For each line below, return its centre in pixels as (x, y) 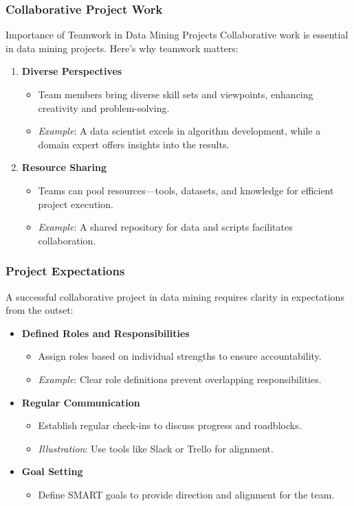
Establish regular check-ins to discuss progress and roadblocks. (170, 425)
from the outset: (40, 310)
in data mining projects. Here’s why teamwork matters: (122, 48)
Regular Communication (81, 402)
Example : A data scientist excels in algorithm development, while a (179, 131)
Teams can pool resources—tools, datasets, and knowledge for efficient (186, 190)
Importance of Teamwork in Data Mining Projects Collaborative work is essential (177, 35)
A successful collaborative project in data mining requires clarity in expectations (175, 296)
